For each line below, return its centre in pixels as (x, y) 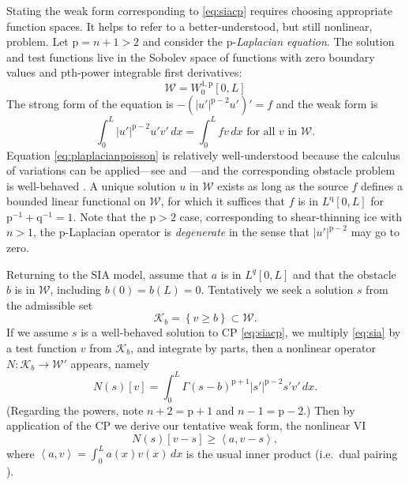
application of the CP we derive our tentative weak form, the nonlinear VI (186, 425)
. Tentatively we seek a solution (277, 289)
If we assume (38, 332)
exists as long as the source (283, 185)
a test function (42, 348)
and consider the (183, 41)
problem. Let (38, 41)
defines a (382, 185)
